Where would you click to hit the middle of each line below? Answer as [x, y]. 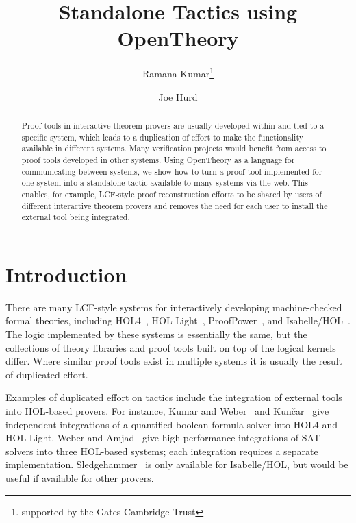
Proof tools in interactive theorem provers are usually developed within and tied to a [173, 125]
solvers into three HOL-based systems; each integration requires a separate [162, 451]
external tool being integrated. [76, 217]
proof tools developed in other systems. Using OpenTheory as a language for [158, 159]
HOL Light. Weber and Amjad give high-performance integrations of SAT [163, 438]
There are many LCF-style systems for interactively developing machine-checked [174, 307]
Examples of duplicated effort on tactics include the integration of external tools [174, 397]
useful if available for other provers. [80, 477]
